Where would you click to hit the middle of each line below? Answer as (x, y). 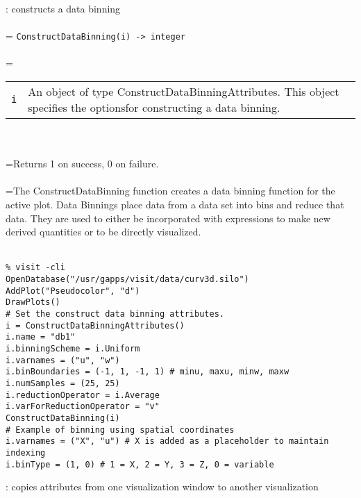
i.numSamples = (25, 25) (63, 383)
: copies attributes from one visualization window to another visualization (162, 487)
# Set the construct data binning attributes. (115, 314)
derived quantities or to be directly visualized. (103, 232)
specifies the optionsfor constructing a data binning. (154, 108)
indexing (26, 453)
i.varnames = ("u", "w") (63, 360)
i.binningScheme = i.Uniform (73, 348)
